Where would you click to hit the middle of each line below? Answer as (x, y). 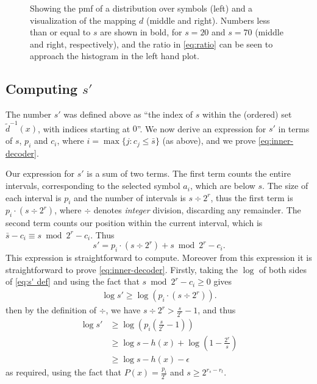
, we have (123, 310)
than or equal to (60, 32)
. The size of (285, 186)
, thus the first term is (252, 197)
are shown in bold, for (141, 32)
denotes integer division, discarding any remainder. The (197, 210)
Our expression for (40, 173)
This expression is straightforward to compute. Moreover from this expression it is (159, 258)
